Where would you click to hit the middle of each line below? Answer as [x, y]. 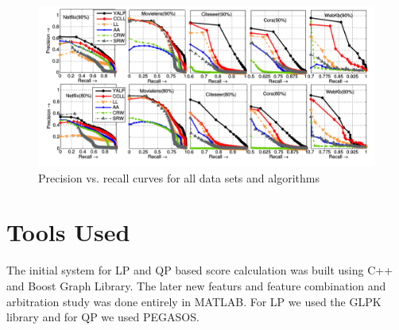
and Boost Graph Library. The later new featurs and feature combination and [196, 285]
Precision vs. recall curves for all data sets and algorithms [179, 177]
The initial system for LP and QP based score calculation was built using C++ [200, 270]
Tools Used [68, 232]
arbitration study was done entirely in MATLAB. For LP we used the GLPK [194, 301]
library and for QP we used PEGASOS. [103, 317]
